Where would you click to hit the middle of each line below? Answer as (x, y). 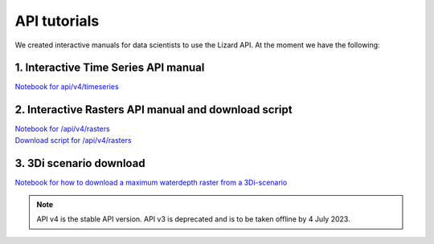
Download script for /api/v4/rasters (73, 140)
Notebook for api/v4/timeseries (67, 87)
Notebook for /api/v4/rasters (62, 129)
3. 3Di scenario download (80, 163)
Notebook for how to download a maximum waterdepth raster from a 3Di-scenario (151, 182)
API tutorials (57, 21)
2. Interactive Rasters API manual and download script (154, 110)
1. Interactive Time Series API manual (110, 68)
